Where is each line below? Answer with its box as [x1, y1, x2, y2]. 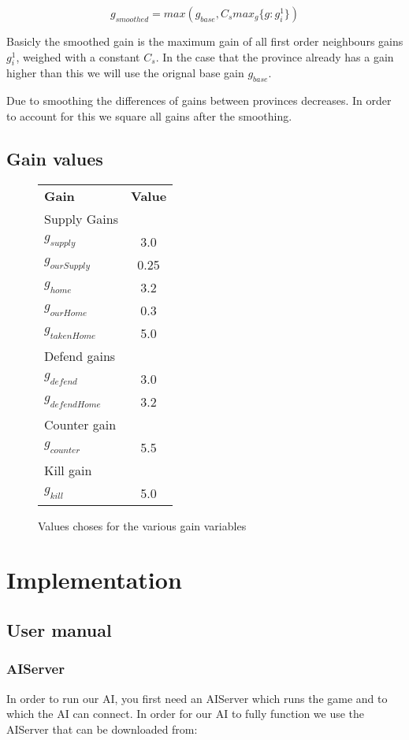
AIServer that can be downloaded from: [6, 720, 198, 737]
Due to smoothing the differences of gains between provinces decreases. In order [6, 92, 392, 109]
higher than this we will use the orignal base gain [6, 65, 244, 81]
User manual [6, 617, 112, 641]
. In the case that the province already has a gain [155, 48, 394, 65]
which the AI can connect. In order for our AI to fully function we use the [6, 705, 365, 722]
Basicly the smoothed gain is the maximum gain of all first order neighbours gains [6, 33, 403, 49]
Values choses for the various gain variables [38, 517, 247, 534]
